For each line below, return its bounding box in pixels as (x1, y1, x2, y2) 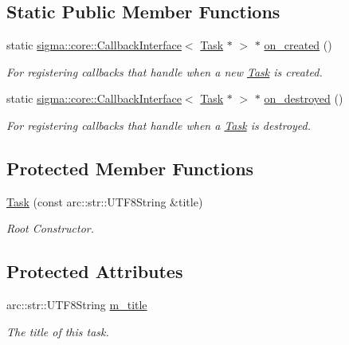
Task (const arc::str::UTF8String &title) (6, 193, 203, 210)
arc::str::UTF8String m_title (6, 296, 147, 313)
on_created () (264, 37, 332, 53)
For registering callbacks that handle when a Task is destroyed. (6, 116, 312, 133)
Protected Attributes (6, 259, 183, 284)
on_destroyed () (264, 90, 343, 107)
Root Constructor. (6, 220, 95, 237)
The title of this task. (6, 323, 109, 339)
